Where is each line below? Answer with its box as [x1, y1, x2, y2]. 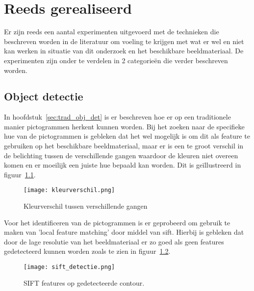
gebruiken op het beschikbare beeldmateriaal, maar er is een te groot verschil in [4, 141, 244, 151]
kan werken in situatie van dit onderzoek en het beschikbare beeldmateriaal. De [4, 46, 244, 56]
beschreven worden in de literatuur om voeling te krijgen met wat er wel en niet [4, 36, 244, 46]
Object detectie [4, 89, 83, 104]
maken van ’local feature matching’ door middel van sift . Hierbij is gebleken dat [4, 227, 244, 237]
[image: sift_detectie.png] [24, 264, 115, 271]
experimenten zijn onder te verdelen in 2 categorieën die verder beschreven [4, 55, 228, 65]
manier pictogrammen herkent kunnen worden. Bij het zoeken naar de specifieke [4, 121, 245, 131]
